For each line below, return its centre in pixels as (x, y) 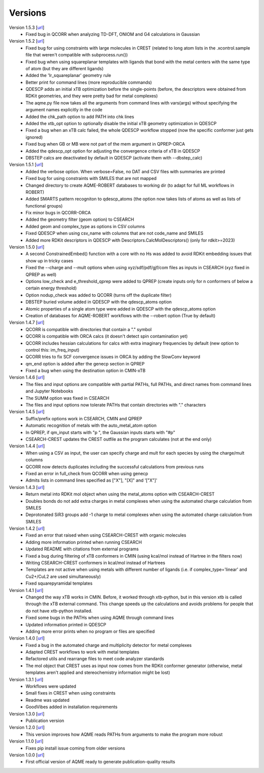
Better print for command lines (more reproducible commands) (89, 82)
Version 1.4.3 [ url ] (27, 487)
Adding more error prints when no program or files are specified (90, 631)
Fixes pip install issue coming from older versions (76, 748)
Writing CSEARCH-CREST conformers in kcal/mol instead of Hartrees (96, 563)
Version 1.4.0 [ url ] (27, 638)
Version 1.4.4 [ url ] (27, 446)
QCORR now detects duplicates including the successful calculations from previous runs (115, 466)
